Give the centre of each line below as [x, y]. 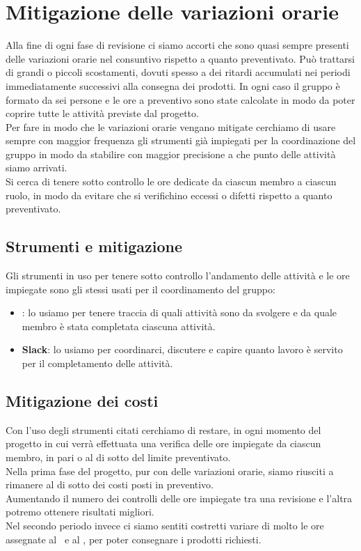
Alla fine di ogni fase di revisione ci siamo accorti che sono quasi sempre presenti [177, 45]
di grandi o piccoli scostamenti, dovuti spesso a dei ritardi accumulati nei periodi [178, 72]
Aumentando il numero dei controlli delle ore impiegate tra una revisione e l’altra [179, 498]
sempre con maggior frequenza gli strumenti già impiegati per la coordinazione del [181, 140]
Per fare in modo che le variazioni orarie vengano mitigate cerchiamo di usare [171, 126]
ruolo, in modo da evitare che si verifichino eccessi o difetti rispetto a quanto [169, 195]
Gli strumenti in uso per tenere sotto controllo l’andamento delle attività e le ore [178, 275]
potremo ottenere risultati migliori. [80, 512]
